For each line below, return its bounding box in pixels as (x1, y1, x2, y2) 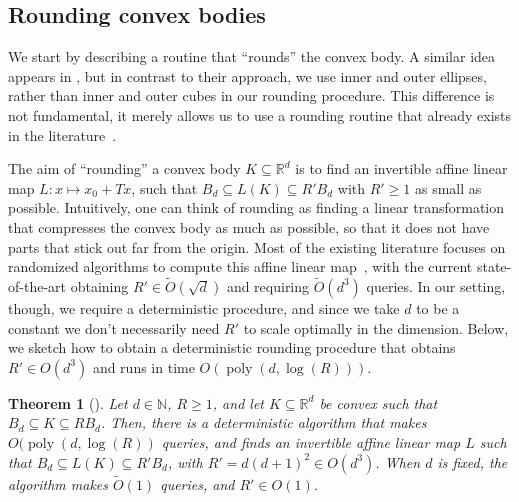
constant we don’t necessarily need (8, 317, 220, 338)
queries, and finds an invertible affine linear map (161, 431, 461, 452)
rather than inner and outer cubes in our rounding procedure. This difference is (8, 85, 495, 106)
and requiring (226, 275, 310, 296)
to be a (416, 297, 460, 318)
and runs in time (92, 356, 195, 377)
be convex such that (319, 392, 438, 413)
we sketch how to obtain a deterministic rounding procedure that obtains (8, 337, 456, 358)
